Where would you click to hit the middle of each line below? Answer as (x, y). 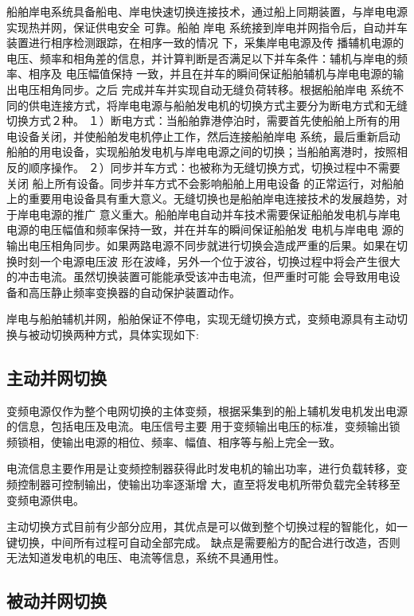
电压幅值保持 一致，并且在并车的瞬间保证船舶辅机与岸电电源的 (229, 74)
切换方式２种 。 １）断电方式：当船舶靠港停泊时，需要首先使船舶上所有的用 (203, 121)
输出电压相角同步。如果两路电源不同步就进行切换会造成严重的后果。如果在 (201, 245)
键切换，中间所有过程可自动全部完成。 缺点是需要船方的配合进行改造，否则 (203, 542)
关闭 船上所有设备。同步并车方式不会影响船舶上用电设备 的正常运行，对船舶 (205, 183)
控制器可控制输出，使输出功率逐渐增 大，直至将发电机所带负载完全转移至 (209, 484)
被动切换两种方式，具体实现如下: (113, 334)
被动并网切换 (57, 600)
